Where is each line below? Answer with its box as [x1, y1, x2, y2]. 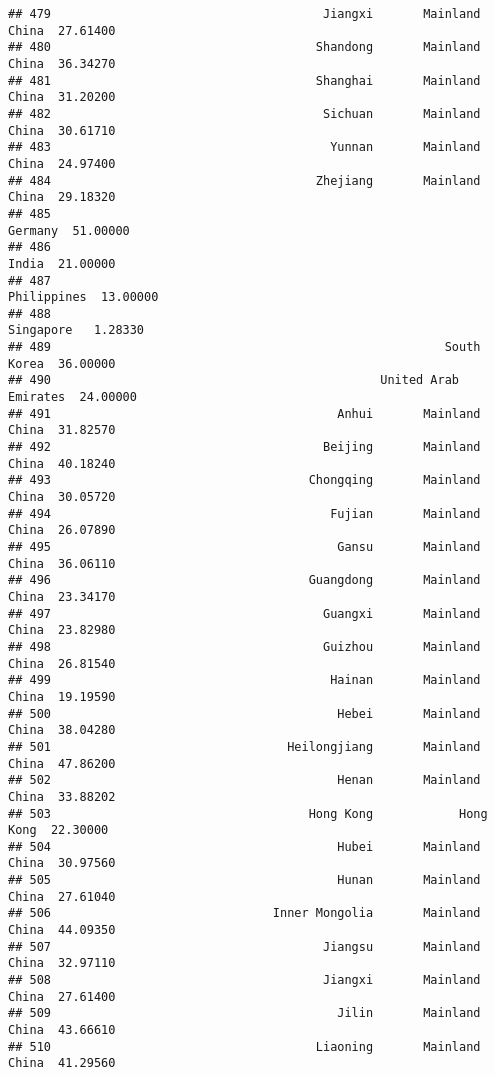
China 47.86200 [8, 756, 116, 771]
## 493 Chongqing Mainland [8, 473, 481, 488]
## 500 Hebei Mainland [8, 706, 481, 721]
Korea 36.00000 [8, 356, 116, 371]
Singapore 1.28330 [8, 323, 145, 338]
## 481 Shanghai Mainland [8, 73, 481, 88]
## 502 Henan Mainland [8, 773, 481, 788]
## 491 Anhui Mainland [8, 406, 481, 421]
